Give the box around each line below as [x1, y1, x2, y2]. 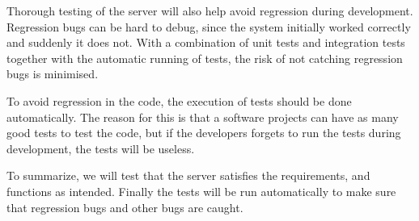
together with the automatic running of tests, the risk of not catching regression [6, 49, 403, 66]
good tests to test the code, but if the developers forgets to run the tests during [6, 124, 401, 141]
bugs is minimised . [6, 65, 99, 82]
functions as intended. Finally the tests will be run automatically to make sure [6, 182, 396, 199]
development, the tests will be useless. [6, 140, 195, 156]
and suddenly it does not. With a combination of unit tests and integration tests [6, 34, 405, 51]
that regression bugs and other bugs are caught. [6, 198, 243, 215]
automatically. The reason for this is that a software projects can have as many [6, 108, 399, 125]
